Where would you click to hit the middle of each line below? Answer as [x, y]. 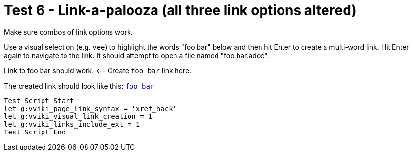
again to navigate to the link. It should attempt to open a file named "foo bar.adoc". [137, 55]
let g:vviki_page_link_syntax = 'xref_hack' [91, 108]
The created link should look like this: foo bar [79, 86]
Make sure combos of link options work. [68, 32]
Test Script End [35, 132]
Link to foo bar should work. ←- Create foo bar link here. [98, 70]
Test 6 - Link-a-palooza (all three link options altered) [180, 10]
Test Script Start [39, 100]
